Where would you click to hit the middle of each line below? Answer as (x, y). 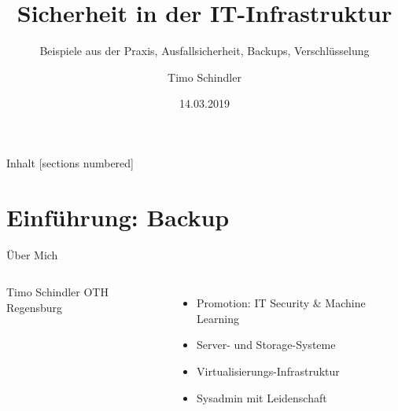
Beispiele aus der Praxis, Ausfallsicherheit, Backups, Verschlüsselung (205, 51)
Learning (218, 318)
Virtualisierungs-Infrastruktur (268, 371)
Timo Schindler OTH (57, 292)
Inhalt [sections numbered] (70, 162)
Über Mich (32, 254)
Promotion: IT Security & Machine (281, 303)
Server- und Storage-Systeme (266, 345)
